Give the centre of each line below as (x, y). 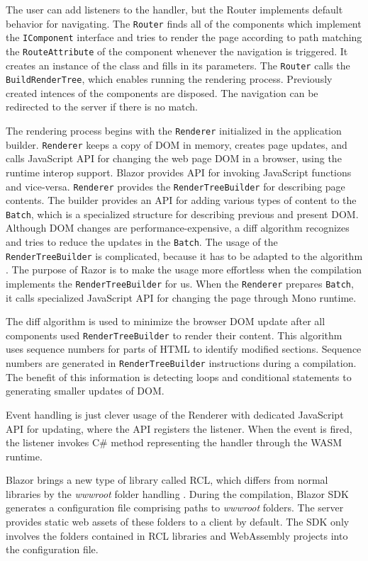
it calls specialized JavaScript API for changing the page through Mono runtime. (181, 297)
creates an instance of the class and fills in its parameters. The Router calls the (178, 65)
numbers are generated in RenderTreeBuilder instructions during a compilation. (181, 363)
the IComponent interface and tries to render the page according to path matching (184, 37)
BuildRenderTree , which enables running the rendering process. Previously (169, 79)
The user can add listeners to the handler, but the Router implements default (174, 9)
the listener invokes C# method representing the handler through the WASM (174, 442)
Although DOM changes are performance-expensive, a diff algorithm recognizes (178, 228)
